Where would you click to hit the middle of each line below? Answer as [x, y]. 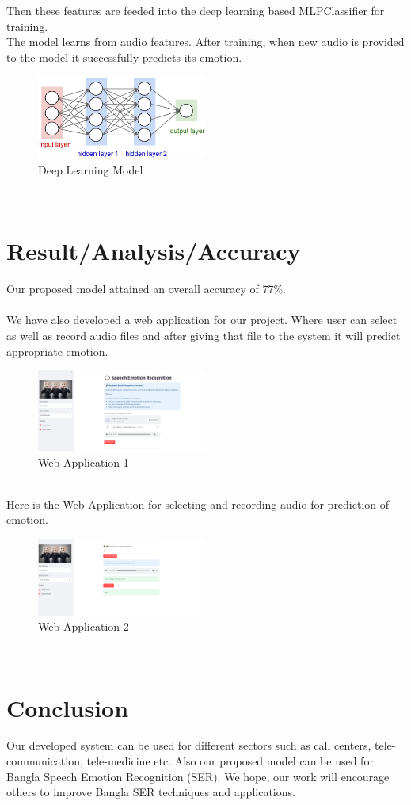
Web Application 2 [84, 626]
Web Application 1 [84, 462]
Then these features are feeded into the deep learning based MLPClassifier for [196, 10]
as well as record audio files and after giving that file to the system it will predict [204, 336]
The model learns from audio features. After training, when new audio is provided [205, 42]
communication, [45, 761]
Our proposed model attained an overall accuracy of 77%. [146, 289]
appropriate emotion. [57, 351]
